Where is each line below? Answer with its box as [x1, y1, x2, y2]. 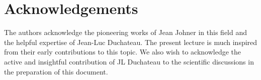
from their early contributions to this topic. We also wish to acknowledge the [4, 46, 241, 57]
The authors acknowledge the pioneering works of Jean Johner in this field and [4, 27, 247, 37]
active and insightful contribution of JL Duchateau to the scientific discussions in [4, 56, 254, 66]
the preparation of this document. [4, 66, 108, 76]
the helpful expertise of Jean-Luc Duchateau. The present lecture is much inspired [4, 36, 257, 47]
